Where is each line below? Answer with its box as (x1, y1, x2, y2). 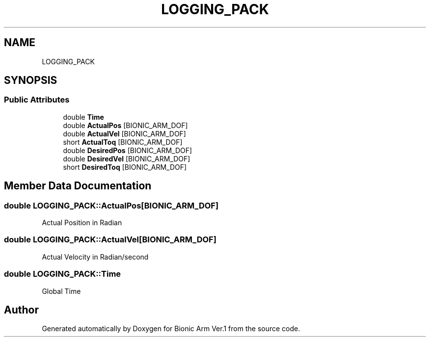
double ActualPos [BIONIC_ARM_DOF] (63, 121, 188, 130)
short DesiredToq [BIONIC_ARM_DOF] (63, 162, 187, 171)
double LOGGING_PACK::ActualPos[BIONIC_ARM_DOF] (4, 200, 219, 210)
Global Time (42, 287, 81, 295)
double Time (63, 112, 104, 121)
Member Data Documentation (4, 180, 152, 192)
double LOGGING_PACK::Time (4, 269, 121, 279)
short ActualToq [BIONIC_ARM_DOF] (63, 137, 183, 146)
